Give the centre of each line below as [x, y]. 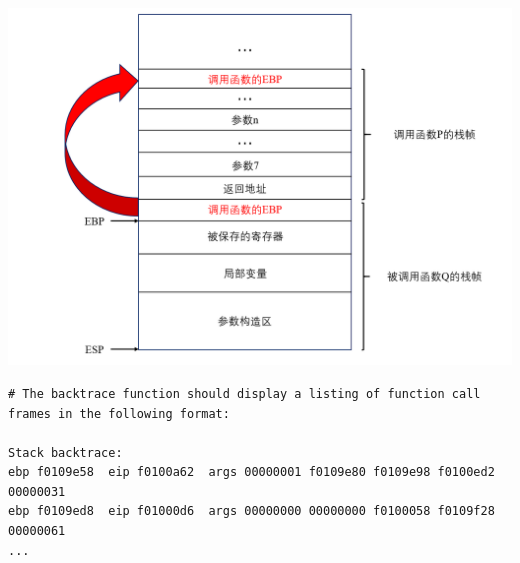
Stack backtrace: [65, 452]
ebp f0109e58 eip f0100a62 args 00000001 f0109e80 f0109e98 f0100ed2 [251, 472]
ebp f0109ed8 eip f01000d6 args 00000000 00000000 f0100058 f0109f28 [251, 511]
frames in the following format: [119, 413]
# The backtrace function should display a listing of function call [244, 393]
